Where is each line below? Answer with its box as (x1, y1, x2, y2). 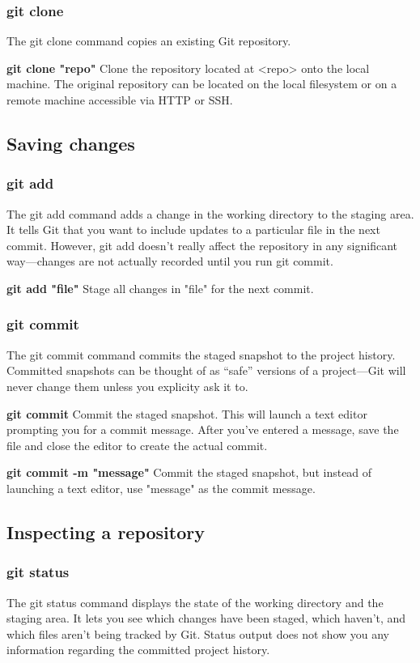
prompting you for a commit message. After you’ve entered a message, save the (6, 421, 399, 438)
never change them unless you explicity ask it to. (6, 377, 248, 394)
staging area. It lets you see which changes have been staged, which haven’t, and (6, 610, 406, 627)
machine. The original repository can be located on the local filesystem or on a (6, 75, 397, 92)
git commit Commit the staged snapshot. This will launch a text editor (6, 405, 367, 422)
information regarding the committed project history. (6, 641, 270, 658)
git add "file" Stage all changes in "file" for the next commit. (6, 279, 314, 296)
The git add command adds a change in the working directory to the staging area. (6, 205, 414, 222)
